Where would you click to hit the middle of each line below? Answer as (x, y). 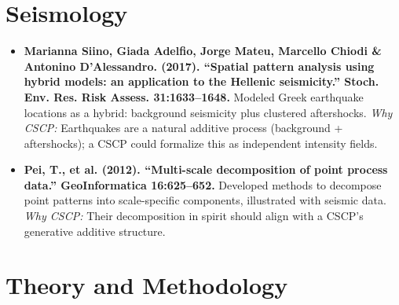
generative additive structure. (95, 231)
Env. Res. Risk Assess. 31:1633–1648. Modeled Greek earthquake (194, 96)
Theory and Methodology (147, 285)
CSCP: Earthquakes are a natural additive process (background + (183, 128)
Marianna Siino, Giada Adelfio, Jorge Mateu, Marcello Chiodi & (203, 51)
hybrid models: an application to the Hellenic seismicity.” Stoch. (201, 81)
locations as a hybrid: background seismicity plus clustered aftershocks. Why (208, 112)
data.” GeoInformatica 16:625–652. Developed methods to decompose (203, 184)
